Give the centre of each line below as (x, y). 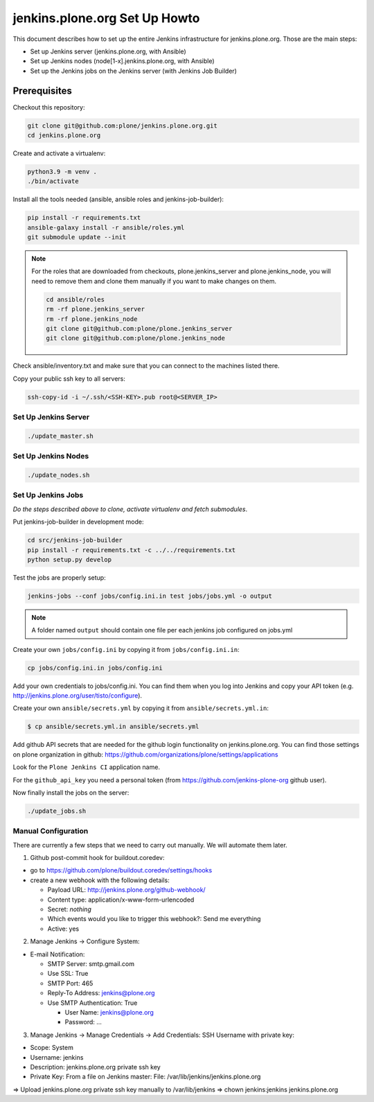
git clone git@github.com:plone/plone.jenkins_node (135, 338)
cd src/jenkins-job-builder (75, 540)
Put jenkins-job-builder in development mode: (78, 522)
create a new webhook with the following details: (100, 880)
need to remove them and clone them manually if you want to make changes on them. (154, 281)
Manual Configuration (51, 831)
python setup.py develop (70, 559)
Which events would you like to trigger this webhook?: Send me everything (154, 919)
